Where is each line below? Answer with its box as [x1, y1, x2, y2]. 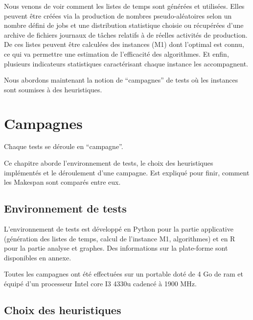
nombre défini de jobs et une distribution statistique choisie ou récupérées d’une [4, 20, 244, 30]
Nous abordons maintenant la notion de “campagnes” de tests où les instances [4, 75, 238, 85]
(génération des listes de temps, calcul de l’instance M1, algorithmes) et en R [4, 233, 235, 243]
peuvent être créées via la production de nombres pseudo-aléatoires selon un [4, 10, 232, 21]
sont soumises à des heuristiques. [4, 84, 102, 94]
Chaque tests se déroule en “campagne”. [4, 141, 123, 151]
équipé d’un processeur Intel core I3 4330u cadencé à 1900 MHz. [4, 278, 197, 289]
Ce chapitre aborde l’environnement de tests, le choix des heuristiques [4, 158, 213, 168]
